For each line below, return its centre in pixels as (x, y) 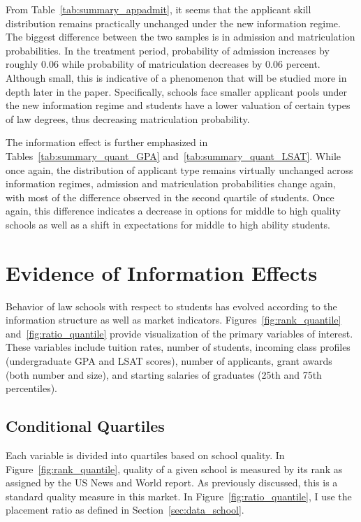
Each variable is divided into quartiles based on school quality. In (145, 455)
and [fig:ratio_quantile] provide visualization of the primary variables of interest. (179, 333)
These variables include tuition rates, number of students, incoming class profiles (178, 347)
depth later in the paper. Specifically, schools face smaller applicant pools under (176, 91)
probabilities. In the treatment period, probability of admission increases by (168, 50)
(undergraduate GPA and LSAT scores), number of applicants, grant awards (169, 361)
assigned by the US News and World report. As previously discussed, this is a (172, 483)
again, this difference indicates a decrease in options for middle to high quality (173, 211)
